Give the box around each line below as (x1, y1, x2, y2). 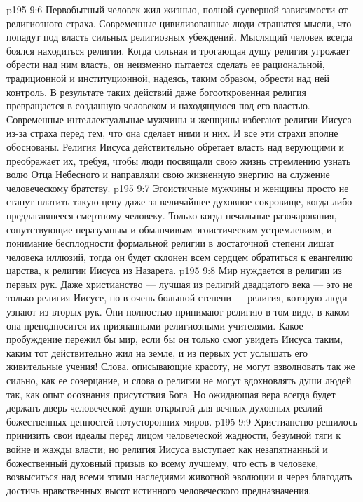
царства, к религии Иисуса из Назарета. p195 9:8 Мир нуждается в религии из (6, 263, 342, 278)
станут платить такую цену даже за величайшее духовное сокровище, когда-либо (6, 194, 352, 209)
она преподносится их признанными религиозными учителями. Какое (6, 318, 303, 332)
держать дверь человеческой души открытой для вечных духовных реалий (6, 400, 323, 415)
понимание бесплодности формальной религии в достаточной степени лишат (6, 236, 335, 250)
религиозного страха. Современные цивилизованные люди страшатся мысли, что (6, 15, 352, 30)
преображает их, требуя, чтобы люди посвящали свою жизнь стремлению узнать (6, 153, 351, 168)
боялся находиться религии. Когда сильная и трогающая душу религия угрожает (6, 43, 350, 57)
